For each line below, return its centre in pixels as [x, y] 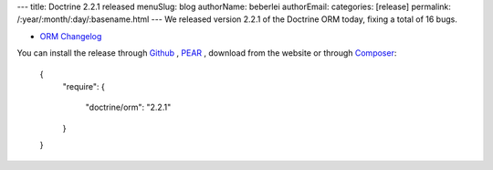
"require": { [84, 86]
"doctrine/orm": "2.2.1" [128, 107]
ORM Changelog [71, 36]
